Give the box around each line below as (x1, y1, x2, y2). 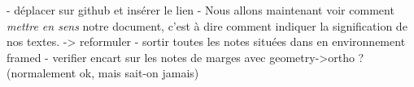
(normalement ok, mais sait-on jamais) (7, 64, 199, 81)
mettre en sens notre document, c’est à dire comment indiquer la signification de (7, 17, 407, 34)
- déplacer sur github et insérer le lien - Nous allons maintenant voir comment (7, 2, 394, 18)
